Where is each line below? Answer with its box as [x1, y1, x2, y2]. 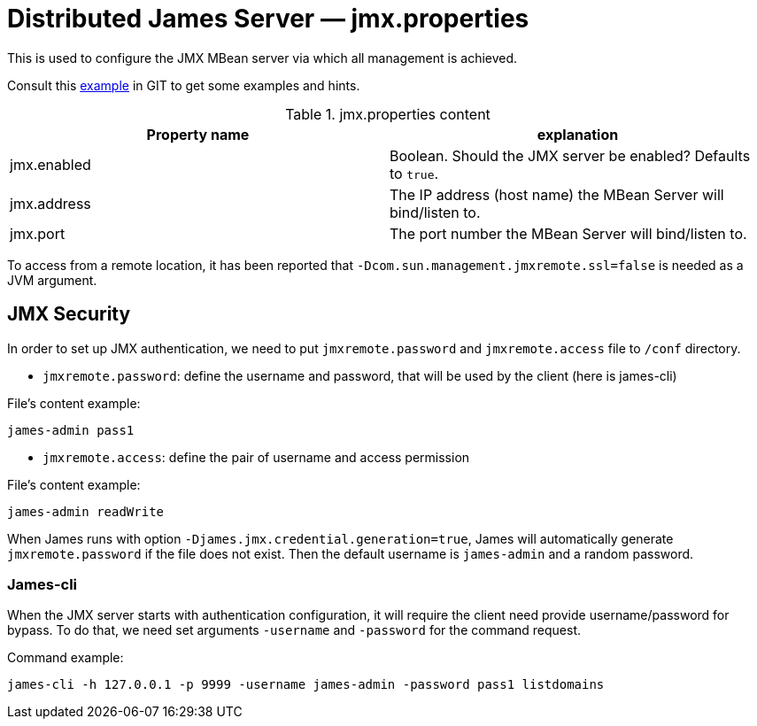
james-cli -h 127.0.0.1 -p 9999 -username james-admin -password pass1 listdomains [7, 677, 605, 692]
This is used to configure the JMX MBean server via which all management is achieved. [7, 50, 518, 66]
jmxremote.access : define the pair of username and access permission [42, 449, 470, 465]
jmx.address [10, 194, 91, 212]
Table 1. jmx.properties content [285, 104, 491, 123]
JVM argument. [7, 272, 97, 288]
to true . [390, 164, 439, 182]
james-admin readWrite [7, 504, 165, 519]
